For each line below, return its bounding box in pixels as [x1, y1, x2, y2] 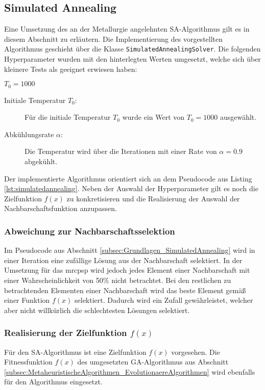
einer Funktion [4, 295, 50, 305]
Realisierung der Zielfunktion [4, 326, 127, 339]
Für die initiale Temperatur [25, 112, 111, 122]
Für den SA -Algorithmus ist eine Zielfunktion [4, 346, 147, 357]
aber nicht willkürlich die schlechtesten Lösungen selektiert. [4, 304, 190, 315]
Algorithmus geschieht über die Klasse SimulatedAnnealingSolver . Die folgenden [4, 43, 261, 54]
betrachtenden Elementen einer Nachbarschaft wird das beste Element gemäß [4, 284, 246, 295]
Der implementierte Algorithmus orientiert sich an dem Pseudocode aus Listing [4, 173, 252, 184]
